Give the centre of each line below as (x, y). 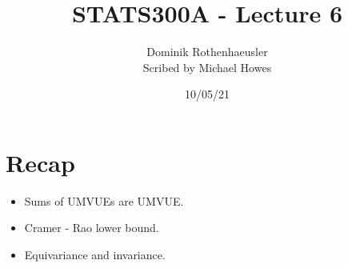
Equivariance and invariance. (95, 255)
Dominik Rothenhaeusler (207, 52)
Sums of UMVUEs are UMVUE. (104, 200)
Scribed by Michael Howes (207, 67)
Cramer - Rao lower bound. (92, 228)
